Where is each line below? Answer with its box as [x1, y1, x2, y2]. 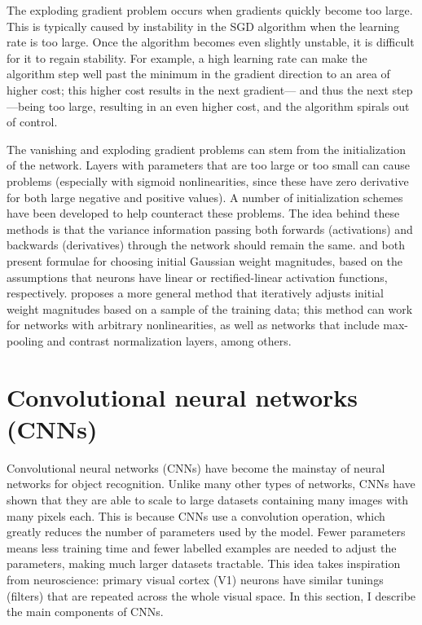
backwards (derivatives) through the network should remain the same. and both [7, 236, 405, 253]
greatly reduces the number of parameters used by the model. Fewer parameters [7, 523, 406, 540]
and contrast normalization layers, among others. [46, 332, 292, 349]
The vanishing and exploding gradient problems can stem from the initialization [7, 140, 406, 157]
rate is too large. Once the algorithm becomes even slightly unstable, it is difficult [7, 33, 415, 51]
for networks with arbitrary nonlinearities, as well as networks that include [7, 316, 380, 333]
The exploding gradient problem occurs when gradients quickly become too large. [7, 2, 413, 18]
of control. [7, 113, 58, 130]
